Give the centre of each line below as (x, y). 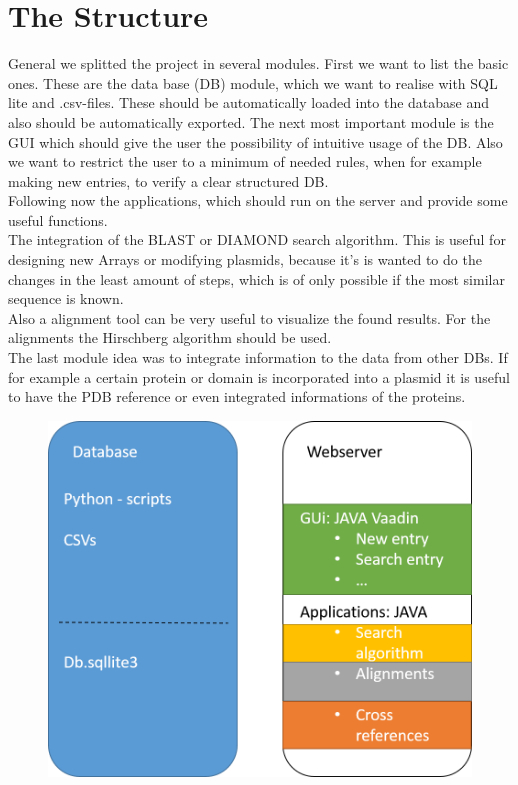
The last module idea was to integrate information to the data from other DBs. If (258, 357)
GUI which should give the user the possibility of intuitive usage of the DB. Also (255, 141)
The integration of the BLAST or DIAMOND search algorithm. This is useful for (257, 239)
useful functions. (58, 219)
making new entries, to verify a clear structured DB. (168, 180)
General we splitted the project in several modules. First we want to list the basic (258, 63)
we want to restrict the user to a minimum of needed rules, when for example (245, 161)
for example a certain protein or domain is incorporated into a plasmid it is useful (259, 376)
